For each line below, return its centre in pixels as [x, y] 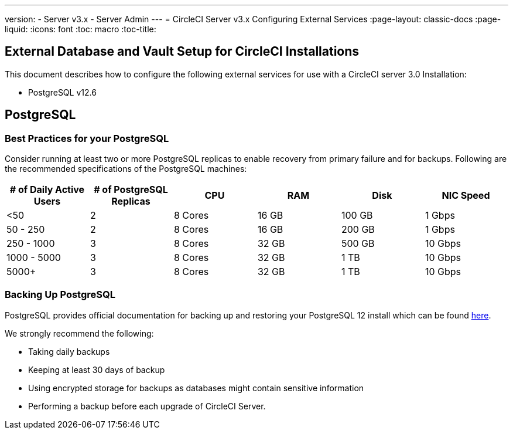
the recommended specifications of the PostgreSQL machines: [126, 169]
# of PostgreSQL [131, 190]
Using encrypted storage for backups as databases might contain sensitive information [196, 388]
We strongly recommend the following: [79, 333]
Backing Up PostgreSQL [60, 295]
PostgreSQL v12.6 [62, 92]
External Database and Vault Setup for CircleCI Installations [182, 52]
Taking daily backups [69, 351]
